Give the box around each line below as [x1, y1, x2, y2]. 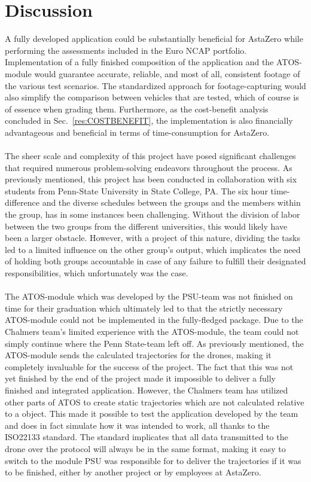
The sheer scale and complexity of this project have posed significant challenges [5, 150, 296, 162]
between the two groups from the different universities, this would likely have [5, 219, 288, 232]
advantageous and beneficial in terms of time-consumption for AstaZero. [5, 126, 270, 138]
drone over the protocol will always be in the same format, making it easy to [5, 442, 286, 454]
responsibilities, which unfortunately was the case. [5, 267, 188, 279]
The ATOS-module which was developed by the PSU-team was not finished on [5, 290, 293, 303]
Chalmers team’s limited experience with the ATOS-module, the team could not [5, 325, 299, 337]
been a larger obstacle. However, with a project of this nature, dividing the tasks [5, 231, 301, 244]
